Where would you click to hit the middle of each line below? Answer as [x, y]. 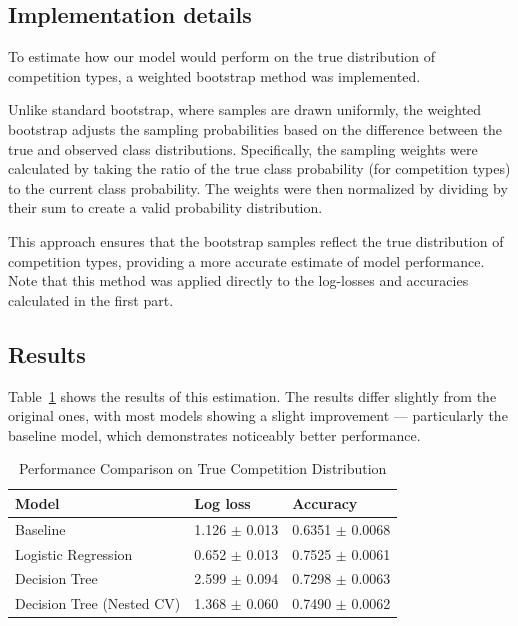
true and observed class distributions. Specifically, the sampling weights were [243, 148]
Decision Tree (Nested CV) [98, 603]
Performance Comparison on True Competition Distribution [202, 468]
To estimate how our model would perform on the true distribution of [221, 56]
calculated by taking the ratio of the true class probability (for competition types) [259, 168]
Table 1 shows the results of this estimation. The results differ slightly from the [252, 395]
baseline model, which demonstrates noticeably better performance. [214, 434]
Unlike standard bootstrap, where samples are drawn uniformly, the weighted [245, 109]
